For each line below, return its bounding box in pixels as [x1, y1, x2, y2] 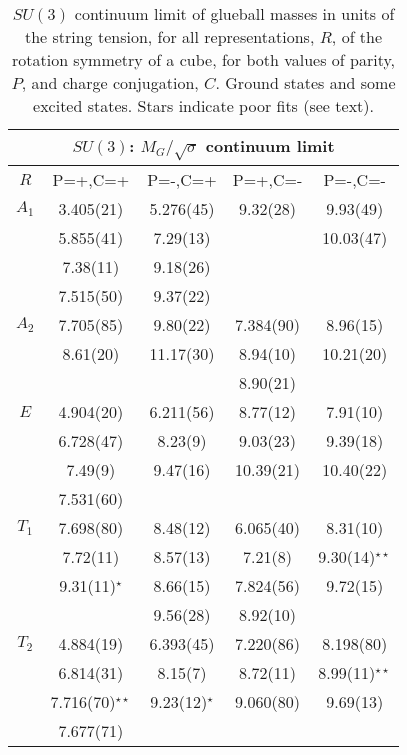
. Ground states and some [215, 71, 396, 94]
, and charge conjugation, [21, 71, 199, 94]
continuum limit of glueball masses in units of [74, 2, 395, 25]
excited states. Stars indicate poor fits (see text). [33, 94, 374, 117]
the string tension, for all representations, [24, 25, 315, 48]
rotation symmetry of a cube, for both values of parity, [11, 48, 396, 71]
